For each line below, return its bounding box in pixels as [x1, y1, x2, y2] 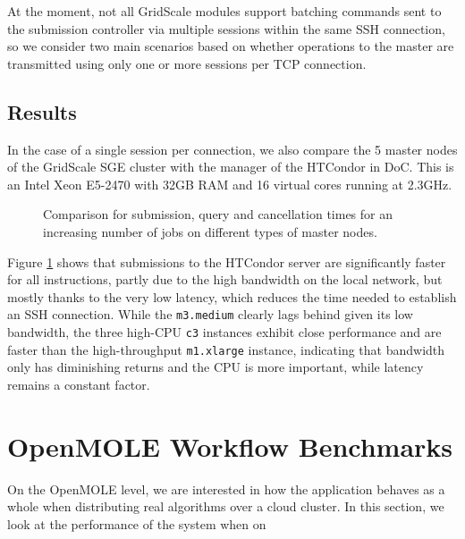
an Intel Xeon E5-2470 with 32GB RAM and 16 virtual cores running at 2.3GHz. [7, 174, 452, 193]
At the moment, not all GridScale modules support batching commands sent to [7, 2, 442, 20]
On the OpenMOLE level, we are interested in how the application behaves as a [7, 479, 445, 498]
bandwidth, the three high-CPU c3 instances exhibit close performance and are [7, 322, 442, 341]
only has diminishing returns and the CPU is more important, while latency [7, 358, 424, 376]
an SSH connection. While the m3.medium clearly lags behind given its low [7, 305, 413, 324]
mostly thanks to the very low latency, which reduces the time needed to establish [7, 287, 457, 306]
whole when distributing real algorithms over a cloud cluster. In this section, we [7, 497, 444, 516]
